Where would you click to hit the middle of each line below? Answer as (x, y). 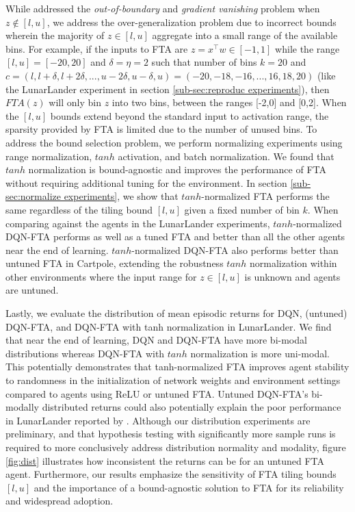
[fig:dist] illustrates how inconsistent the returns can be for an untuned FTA (165, 460)
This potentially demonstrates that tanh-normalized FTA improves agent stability (177, 367)
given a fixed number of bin (242, 209)
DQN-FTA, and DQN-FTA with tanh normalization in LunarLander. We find (169, 326)
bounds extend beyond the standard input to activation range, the (189, 115)
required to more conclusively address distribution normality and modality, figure (176, 447)
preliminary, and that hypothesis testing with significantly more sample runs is (171, 434)
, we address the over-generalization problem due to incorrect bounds (192, 22)
